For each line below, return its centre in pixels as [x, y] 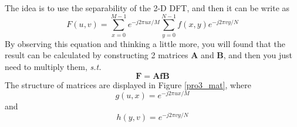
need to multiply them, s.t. [53, 66]
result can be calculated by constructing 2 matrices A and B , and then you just [148, 55]
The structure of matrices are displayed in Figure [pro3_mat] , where [128, 84]
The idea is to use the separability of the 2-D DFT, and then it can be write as [147, 8]
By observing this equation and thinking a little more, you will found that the [145, 43]
